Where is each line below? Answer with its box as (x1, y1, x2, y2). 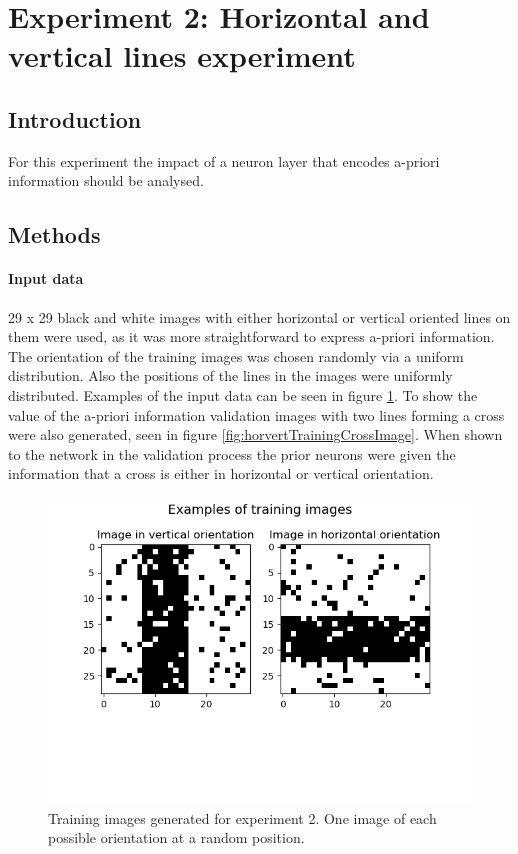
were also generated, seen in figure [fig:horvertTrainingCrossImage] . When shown (8, 424, 503, 445)
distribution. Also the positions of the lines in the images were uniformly (8, 365, 453, 386)
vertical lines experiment (8, 35, 356, 76)
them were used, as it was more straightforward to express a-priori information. (8, 326, 495, 347)
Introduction (8, 103, 142, 134)
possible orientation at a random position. (48, 827, 305, 848)
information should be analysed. (8, 170, 204, 191)
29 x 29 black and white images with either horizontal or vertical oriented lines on (8, 306, 511, 327)
